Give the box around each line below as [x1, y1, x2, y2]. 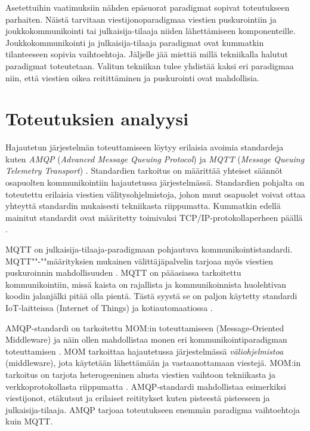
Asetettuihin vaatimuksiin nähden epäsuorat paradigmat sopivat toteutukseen [5, 1, 290, 13]
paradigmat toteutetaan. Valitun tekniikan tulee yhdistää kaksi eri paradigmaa [5, 59, 294, 72]
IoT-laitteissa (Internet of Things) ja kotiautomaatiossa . [5, 301, 213, 313]
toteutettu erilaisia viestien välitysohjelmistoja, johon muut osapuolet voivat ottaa [5, 187, 305, 200]
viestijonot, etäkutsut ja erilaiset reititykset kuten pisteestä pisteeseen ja [5, 392, 270, 404]
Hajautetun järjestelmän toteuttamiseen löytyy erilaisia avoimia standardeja [5, 141, 284, 153]
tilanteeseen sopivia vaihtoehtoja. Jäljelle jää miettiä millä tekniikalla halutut [5, 48, 289, 60]
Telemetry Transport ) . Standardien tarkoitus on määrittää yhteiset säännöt [5, 164, 283, 177]
